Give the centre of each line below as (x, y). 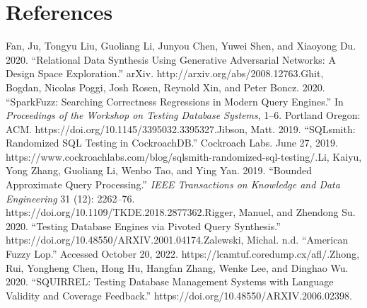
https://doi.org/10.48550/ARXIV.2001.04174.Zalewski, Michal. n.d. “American (177, 240)
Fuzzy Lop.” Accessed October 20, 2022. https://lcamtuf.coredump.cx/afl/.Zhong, (183, 254)
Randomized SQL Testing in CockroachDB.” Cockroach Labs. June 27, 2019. (172, 143)
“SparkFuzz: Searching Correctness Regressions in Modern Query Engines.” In (175, 101)
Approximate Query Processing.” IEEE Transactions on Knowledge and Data (173, 184)
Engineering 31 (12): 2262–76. (70, 198)
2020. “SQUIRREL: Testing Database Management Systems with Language (170, 281)
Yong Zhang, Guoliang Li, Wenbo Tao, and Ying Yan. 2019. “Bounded (159, 170)
